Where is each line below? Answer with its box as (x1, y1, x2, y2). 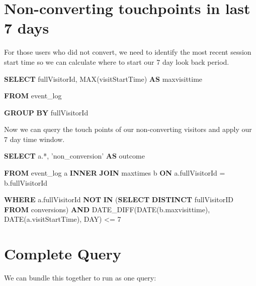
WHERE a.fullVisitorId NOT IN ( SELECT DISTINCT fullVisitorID (4, 194, 233, 205)
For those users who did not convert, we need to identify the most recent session (4, 47, 251, 57)
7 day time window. (4, 133, 65, 144)
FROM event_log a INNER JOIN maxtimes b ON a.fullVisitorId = (4, 168, 225, 178)
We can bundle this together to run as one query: (4, 272, 156, 283)
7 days (4, 18, 49, 38)
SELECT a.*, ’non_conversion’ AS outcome (4, 151, 145, 161)
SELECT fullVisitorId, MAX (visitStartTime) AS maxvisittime (4, 73, 203, 84)
